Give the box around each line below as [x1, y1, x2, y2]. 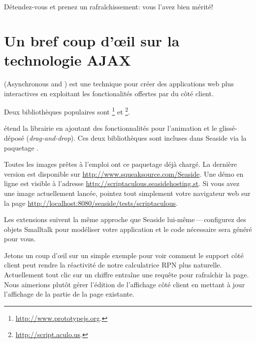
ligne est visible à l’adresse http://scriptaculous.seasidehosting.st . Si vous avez [4, 178, 240, 189]
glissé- [219, 123, 237, 133]
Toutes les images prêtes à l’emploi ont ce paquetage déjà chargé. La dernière [4, 159, 237, 169]
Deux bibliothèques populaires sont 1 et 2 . [4, 105, 130, 116]
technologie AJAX [4, 49, 131, 70]
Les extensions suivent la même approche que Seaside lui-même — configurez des [4, 214, 246, 225]
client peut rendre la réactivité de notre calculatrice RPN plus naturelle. [4, 260, 222, 270]
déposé [4, 132, 24, 143]
